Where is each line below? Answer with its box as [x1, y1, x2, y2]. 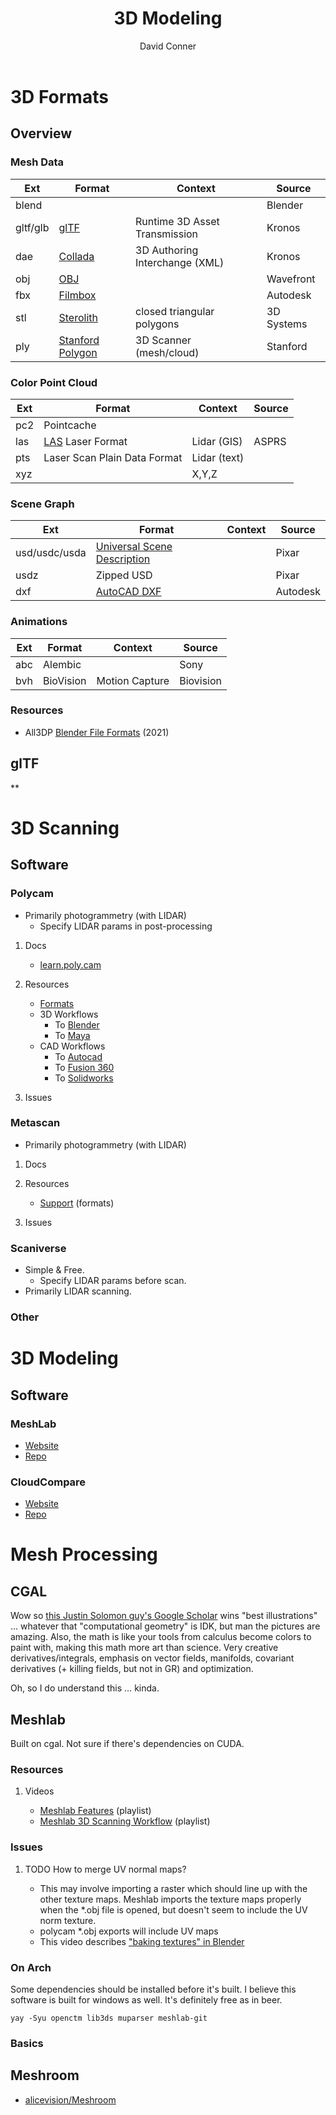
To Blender [54, 1018, 100, 1031]
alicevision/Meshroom [24, 2093, 117, 2106]
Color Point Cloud [10, 375, 98, 389]
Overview [10, 125, 73, 142]
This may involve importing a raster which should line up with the [39, 1882, 308, 1894]
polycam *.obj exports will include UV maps [39, 1925, 219, 1937]
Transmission [135, 227, 199, 241]
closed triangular [135, 304, 215, 318]
